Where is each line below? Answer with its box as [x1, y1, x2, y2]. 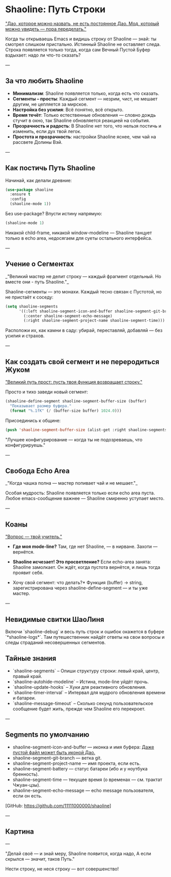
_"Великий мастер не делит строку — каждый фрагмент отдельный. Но [5, 273, 161, 279]
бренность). [12, 771, 39, 777]
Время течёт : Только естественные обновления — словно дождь [12, 112, 156, 118]
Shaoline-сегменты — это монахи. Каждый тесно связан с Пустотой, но [5, 288, 162, 294]
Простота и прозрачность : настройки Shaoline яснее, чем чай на [12, 134, 156, 140]
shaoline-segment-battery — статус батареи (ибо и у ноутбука [12, 765, 148, 771]
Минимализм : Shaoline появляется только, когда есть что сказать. [12, 90, 159, 96]
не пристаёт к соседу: [5, 294, 53, 300]
